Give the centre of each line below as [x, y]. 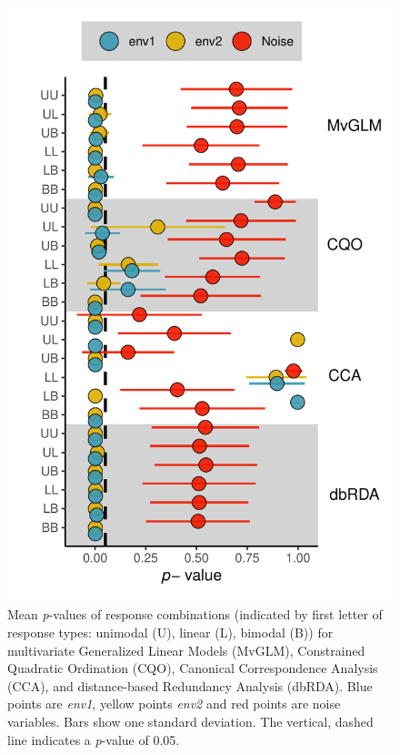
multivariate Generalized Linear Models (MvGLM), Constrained [186, 650]
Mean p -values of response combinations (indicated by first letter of [195, 614]
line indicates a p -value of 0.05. [94, 739]
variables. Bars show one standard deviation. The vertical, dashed [190, 722]
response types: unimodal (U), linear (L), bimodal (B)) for [170, 633]
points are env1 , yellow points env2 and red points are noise [174, 704]
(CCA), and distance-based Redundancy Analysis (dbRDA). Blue [190, 685]
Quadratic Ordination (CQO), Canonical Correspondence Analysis [193, 668]
